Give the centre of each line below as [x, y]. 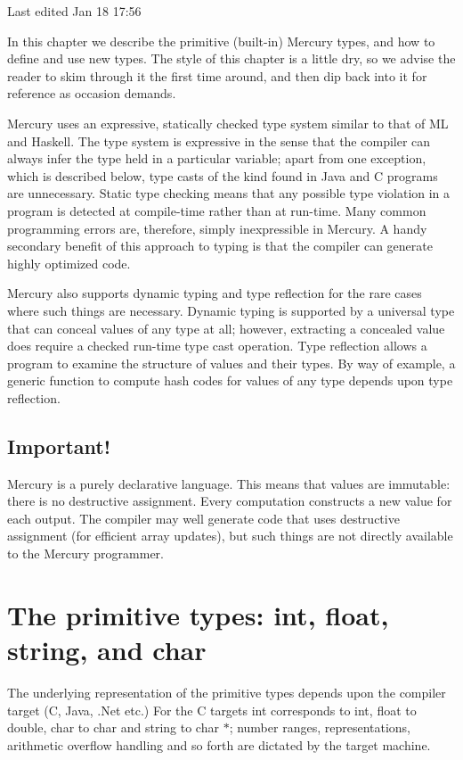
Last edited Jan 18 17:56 [74, 11]
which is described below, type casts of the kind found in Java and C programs [223, 175]
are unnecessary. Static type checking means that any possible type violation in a [229, 193]
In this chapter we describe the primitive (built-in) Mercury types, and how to [221, 41]
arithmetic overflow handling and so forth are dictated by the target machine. [219, 744]
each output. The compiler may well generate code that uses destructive [203, 518]
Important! [59, 446]
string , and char [107, 650]
